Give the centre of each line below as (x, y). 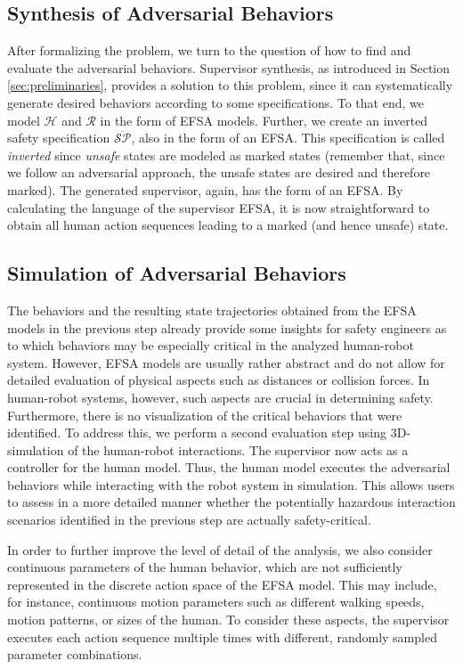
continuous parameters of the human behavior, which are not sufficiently (205, 567)
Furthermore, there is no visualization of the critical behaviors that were (205, 415)
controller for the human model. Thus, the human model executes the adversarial (229, 467)
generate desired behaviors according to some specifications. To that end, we (215, 102)
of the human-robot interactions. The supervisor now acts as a (238, 449)
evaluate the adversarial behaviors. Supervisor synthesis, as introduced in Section (229, 67)
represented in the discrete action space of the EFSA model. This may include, (222, 584)
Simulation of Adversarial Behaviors (177, 273)
